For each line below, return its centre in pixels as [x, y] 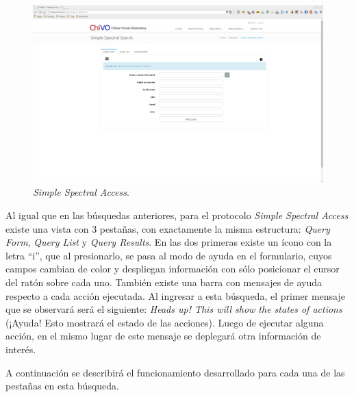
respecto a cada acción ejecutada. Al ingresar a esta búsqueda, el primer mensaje [175, 295]
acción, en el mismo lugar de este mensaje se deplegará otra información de [163, 336]
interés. [21, 349]
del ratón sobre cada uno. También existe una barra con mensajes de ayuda [164, 282]
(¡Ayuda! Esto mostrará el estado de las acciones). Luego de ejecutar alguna [165, 322]
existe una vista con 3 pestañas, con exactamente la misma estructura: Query [168, 228]
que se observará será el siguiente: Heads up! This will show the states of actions [174, 309]
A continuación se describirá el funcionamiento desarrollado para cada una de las [175, 372]
